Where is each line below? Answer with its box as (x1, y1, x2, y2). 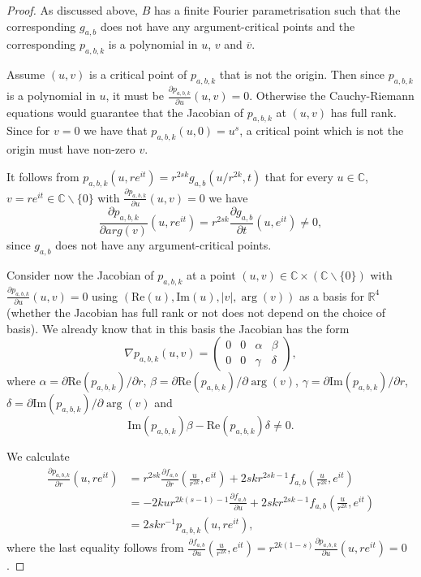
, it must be (105, 87, 165, 104)
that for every (264, 167, 333, 184)
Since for (6, 122, 50, 139)
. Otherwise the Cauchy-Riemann (249, 87, 415, 104)
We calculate (6, 448, 70, 465)
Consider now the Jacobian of (6, 266, 154, 283)
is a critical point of (89, 66, 187, 83)
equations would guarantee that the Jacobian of (6, 103, 243, 120)
